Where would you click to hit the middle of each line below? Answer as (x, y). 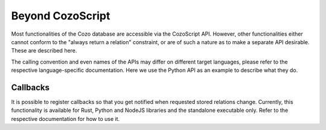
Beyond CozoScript (61, 16)
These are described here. (44, 51)
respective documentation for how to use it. (66, 119)
